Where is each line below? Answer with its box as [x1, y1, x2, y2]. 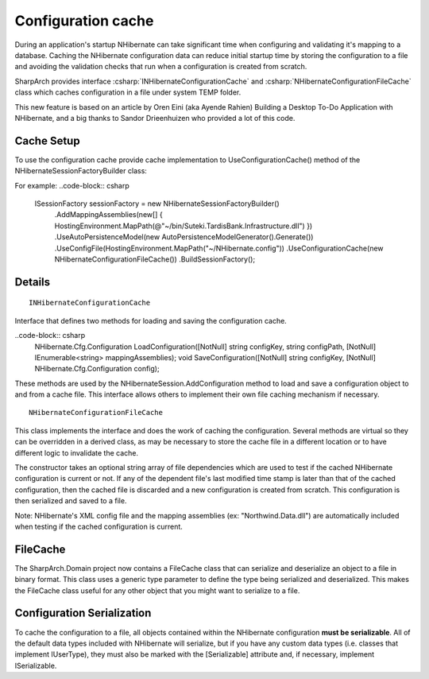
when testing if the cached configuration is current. [14, 522, 183, 531]
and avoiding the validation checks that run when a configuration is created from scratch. [14, 62, 307, 72]
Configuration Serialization [14, 607, 152, 620]
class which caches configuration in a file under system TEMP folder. [14, 87, 242, 97]
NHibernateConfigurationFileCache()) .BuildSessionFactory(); [54, 254, 256, 264]
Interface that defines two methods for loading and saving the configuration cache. [14, 316, 288, 325]
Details [14, 275, 51, 289]
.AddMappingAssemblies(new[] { [54, 210, 163, 219]
